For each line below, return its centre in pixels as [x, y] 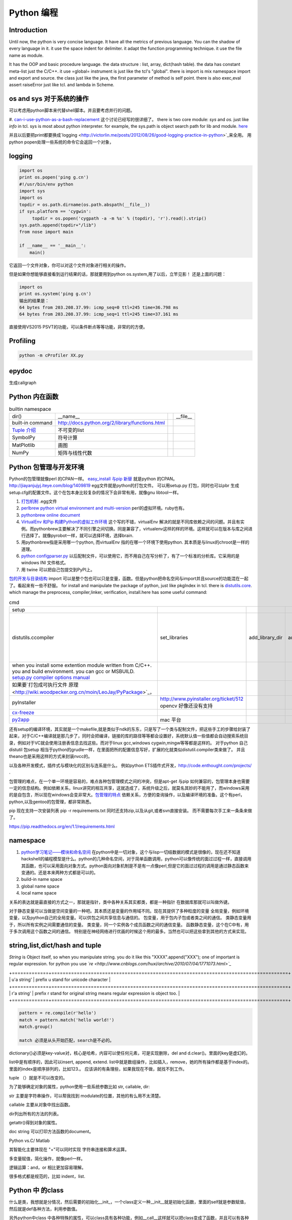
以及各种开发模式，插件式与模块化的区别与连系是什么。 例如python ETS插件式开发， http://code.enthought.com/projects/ [130, 765]
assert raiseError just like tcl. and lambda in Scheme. [62, 85]
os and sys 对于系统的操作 [49, 99]
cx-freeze [23, 712]
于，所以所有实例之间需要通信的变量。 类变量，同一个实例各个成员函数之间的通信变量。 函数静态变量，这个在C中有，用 [129, 924]
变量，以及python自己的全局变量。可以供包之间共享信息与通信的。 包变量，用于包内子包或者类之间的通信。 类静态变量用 [130, 918]
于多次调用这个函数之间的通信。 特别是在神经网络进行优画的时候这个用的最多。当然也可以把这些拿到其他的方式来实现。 [129, 932]
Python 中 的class [36, 1190]
